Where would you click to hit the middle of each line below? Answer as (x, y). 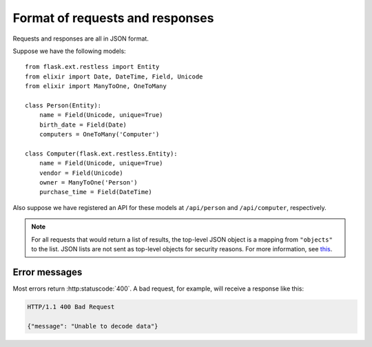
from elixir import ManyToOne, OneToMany (96, 86)
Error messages (48, 272)
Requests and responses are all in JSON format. (81, 39)
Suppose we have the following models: (70, 51)
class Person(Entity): (63, 105)
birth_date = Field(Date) (83, 125)
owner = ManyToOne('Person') (88, 183)
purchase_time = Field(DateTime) (96, 192)
